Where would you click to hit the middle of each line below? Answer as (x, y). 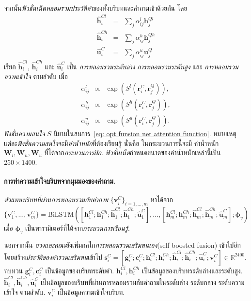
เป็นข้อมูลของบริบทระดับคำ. (80, 270)
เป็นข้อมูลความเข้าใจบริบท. (91, 292)
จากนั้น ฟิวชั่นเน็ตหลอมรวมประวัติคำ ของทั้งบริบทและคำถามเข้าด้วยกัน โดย (96, 8)
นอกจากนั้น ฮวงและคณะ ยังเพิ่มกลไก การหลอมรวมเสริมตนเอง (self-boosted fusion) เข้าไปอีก (123, 245)
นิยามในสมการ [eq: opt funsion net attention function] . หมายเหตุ (145, 134)
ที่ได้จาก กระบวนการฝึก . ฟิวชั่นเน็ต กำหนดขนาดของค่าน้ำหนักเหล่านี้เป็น (133, 152)
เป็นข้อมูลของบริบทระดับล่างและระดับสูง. (192, 270)
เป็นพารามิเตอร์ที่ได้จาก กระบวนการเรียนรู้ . (78, 228)
